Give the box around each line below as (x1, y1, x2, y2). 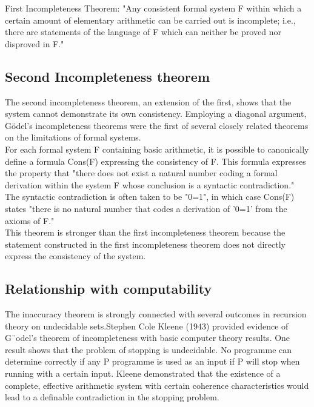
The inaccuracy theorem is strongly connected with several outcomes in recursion (5, 308, 307, 320)
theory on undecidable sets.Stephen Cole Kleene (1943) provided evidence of (5, 319, 289, 332)
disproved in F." (5, 37, 64, 50)
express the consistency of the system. (5, 250, 146, 262)
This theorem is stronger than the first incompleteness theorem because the (5, 226, 286, 239)
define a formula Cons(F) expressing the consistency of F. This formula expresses (5, 154, 306, 167)
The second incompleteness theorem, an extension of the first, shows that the (5, 95, 292, 108)
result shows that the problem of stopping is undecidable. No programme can (5, 343, 292, 356)
